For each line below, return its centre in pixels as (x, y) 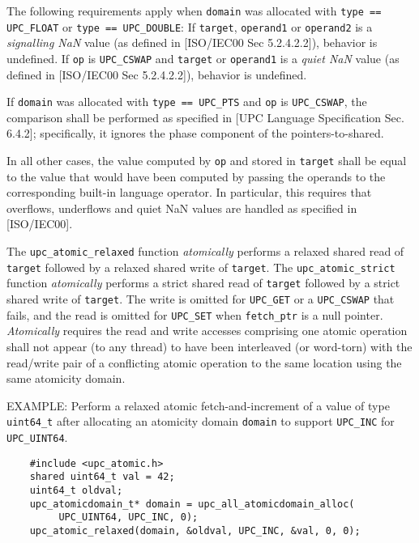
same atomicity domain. (66, 378)
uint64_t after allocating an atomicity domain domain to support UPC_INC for (201, 421)
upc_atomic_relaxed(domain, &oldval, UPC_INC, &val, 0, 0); (195, 530)
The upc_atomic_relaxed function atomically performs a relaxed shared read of (205, 251)
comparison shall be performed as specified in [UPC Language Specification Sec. (205, 117)
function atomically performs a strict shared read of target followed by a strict (203, 283)
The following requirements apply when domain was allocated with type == (194, 11)
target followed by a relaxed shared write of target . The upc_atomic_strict (201, 267)
